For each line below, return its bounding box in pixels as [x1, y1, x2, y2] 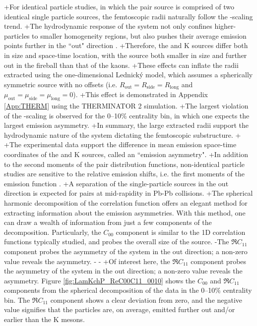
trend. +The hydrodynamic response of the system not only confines [4, 21, 212, 31]
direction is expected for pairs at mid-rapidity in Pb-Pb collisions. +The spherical [4, 188, 253, 198]
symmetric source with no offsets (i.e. [4, 79, 118, 89]
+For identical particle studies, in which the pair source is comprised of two [4, 1, 234, 11]
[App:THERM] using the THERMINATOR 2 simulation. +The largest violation [4, 101, 249, 110]
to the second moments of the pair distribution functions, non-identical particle [4, 159, 245, 169]
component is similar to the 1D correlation [116, 226, 246, 237]
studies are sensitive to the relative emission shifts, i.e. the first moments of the [4, 168, 245, 179]
